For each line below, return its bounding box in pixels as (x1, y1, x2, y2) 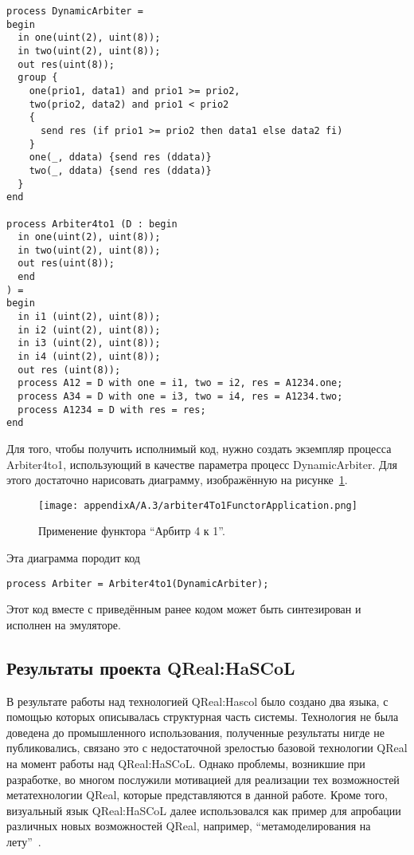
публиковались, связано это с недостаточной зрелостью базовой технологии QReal (6, 739, 408, 756)
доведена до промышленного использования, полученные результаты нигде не (6, 723, 385, 740)
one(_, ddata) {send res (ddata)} (29, 152, 212, 164)
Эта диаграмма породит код (6, 550, 140, 566)
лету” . (6, 833, 41, 850)
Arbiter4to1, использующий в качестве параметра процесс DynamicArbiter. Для (6, 455, 397, 472)
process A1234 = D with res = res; (18, 404, 206, 416)
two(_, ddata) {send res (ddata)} (29, 164, 212, 176)
